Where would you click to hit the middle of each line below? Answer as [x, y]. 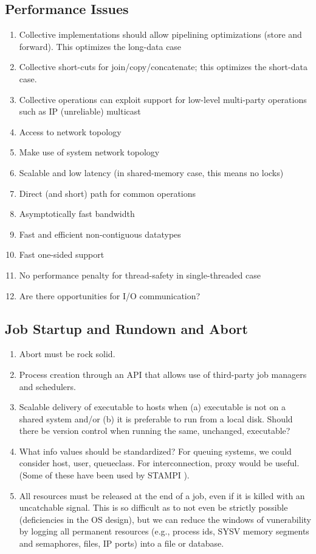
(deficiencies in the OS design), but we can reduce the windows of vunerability [165, 519]
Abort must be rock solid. [67, 354]
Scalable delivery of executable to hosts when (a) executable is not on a [152, 407]
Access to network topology [70, 131]
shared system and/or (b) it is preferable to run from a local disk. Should [156, 418]
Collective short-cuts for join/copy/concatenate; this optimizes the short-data [163, 67]
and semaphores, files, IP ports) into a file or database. [122, 543]
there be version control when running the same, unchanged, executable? [155, 431]
